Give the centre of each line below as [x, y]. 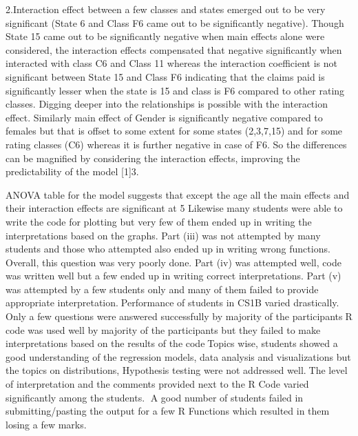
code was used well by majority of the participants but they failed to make [163, 329]
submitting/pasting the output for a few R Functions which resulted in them [168, 411]
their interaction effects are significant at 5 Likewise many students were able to [174, 208]
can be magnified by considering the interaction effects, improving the [153, 158]
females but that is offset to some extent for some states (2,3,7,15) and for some [174, 131]
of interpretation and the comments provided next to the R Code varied [157, 384]
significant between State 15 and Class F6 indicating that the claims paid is [165, 76]
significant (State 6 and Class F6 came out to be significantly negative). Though [175, 22]
